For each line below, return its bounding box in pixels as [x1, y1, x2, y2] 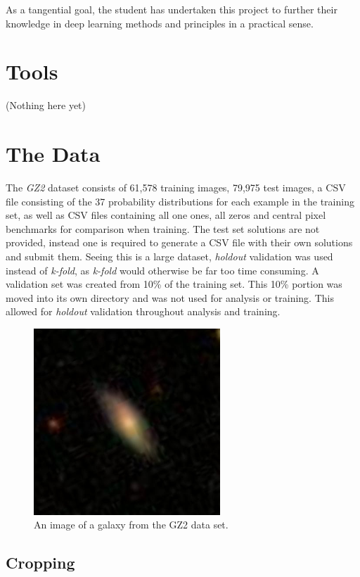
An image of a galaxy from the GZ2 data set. [34, 517, 229, 532]
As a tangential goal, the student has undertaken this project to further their [6, 2, 337, 16]
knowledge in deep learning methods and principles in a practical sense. [6, 15, 314, 30]
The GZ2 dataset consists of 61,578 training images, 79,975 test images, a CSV [6, 180, 346, 195]
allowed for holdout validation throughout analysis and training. [6, 304, 281, 319]
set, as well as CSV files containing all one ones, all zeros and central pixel [6, 208, 326, 222]
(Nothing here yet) [6, 98, 86, 113]
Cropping [6, 552, 75, 573]
